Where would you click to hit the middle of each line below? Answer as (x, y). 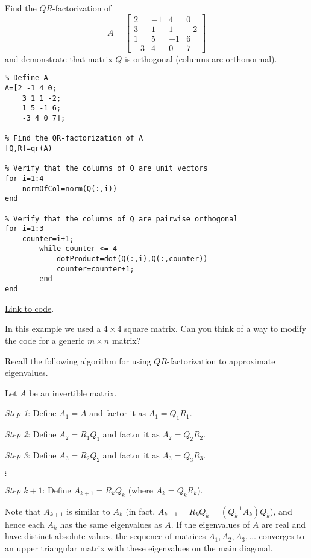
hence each (25, 524)
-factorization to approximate (221, 360)
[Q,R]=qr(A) (29, 148)
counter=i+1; (48, 239)
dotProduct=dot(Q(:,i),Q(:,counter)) (132, 259)
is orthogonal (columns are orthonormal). (201, 58)
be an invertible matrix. (73, 392)
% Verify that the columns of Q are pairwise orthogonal (121, 219)
